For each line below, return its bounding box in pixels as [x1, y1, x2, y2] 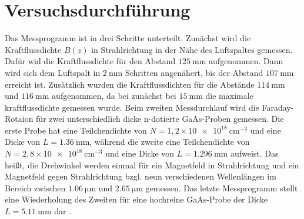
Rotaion [5, 112, 34, 125]
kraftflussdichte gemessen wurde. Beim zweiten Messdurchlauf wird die [5, 101, 259, 113]
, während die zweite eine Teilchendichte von [89, 135, 250, 148]
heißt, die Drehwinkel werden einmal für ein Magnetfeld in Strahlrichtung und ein [5, 158, 299, 171]
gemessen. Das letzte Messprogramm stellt [145, 181, 298, 194]
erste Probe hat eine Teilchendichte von [5, 124, 147, 136]
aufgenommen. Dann [209, 55, 283, 67]
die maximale [205, 89, 253, 102]
